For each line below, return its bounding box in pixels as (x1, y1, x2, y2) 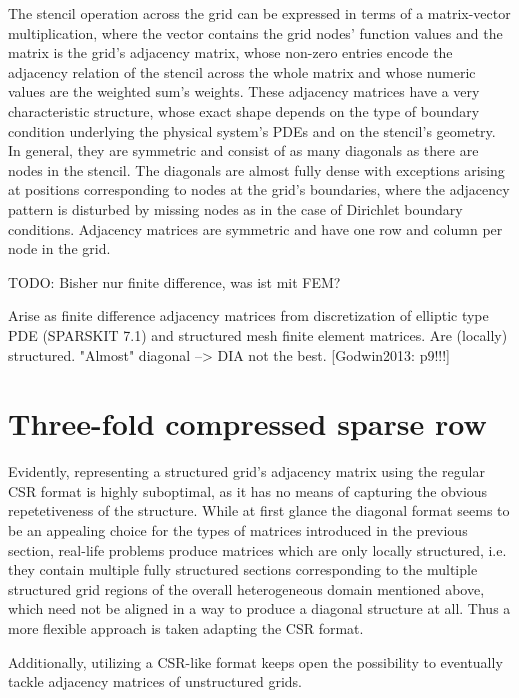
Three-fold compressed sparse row (8, 403, 487, 444)
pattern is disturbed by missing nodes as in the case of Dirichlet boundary (8, 198, 463, 219)
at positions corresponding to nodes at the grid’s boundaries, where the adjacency (8, 179, 510, 200)
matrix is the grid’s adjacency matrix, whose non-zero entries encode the (8, 42, 453, 63)
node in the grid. (8, 238, 111, 259)
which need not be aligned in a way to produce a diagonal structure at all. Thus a (8, 598, 511, 619)
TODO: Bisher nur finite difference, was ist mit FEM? (8, 271, 341, 292)
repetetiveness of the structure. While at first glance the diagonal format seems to (8, 500, 510, 521)
